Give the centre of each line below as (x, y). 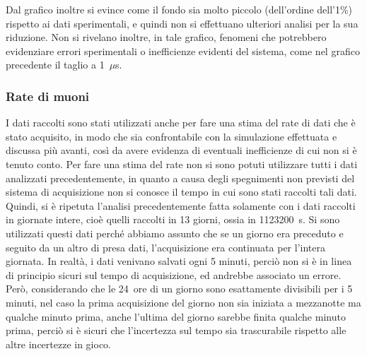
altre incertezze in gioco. (59, 344)
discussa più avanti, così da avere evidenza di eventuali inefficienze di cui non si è (181, 150)
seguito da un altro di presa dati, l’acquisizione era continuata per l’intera (165, 247)
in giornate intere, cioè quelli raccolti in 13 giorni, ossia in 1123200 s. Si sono (173, 219)
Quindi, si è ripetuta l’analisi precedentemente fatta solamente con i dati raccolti (181, 205)
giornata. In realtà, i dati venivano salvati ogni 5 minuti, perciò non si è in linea (179, 261)
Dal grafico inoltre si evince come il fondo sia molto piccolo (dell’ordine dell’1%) (179, 9)
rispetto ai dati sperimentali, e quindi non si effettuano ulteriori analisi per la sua (182, 23)
